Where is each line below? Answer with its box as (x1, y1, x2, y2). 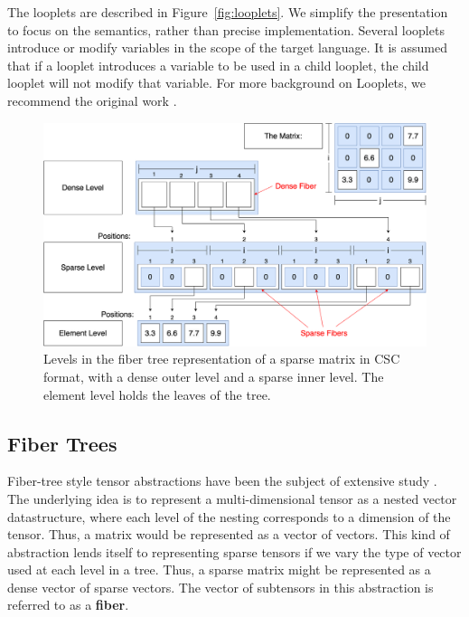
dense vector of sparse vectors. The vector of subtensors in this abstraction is (7, 577, 434, 596)
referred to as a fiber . (7, 595, 129, 614)
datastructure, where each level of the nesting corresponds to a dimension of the (7, 507, 451, 526)
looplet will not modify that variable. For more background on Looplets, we (7, 73, 427, 92)
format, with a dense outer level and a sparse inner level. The (43, 366, 384, 385)
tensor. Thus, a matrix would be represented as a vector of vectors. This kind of (7, 525, 450, 544)
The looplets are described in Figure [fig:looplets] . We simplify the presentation (7, 3, 448, 21)
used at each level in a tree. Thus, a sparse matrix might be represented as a (7, 560, 431, 579)
